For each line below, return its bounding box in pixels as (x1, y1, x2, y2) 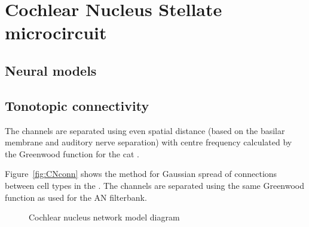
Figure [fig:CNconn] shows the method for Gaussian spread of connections (5, 167, 277, 180)
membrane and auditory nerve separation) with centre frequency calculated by (5, 136, 292, 148)
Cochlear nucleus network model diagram (29, 211, 180, 223)
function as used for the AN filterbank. (5, 191, 147, 203)
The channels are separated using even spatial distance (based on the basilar (5, 124, 285, 136)
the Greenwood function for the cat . (5, 147, 139, 160)
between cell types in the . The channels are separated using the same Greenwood (5, 179, 305, 191)
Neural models (5, 61, 97, 79)
